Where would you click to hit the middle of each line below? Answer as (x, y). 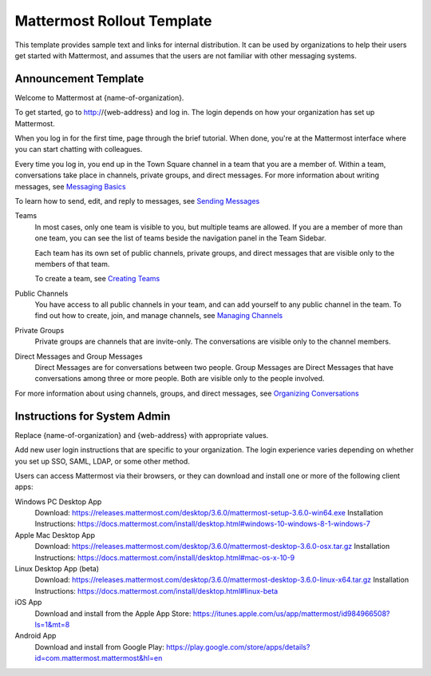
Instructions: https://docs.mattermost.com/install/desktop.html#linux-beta (156, 591)
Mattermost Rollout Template (113, 21)
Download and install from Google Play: (100, 646)
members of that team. (72, 264)
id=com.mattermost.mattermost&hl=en (99, 658)
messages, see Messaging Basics (71, 186)
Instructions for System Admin (93, 416)
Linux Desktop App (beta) (57, 569)
